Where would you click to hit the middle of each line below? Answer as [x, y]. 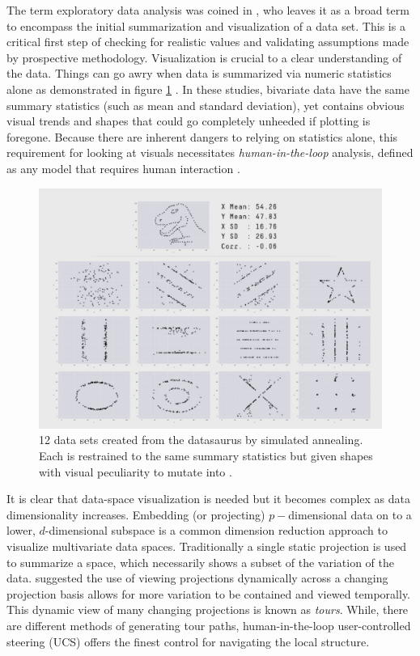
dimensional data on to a [350, 514]
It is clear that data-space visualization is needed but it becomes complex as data [208, 499]
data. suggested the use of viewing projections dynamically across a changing [197, 578]
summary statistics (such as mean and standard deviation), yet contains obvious [206, 105]
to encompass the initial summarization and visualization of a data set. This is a [206, 25]
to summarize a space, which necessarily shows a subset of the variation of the [200, 562]
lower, [21, 530]
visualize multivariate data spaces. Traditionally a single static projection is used [207, 546]
